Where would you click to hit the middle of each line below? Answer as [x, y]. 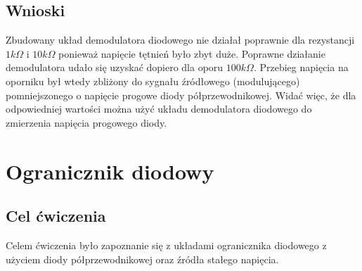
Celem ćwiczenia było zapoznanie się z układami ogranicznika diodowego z [166, 245]
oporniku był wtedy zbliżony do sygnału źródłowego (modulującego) [153, 81]
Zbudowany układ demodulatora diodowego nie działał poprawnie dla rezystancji [180, 40]
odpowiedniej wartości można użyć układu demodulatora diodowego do [159, 109]
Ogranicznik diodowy [110, 171]
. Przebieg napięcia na [301, 67]
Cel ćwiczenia [56, 216]
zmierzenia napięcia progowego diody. [86, 122]
